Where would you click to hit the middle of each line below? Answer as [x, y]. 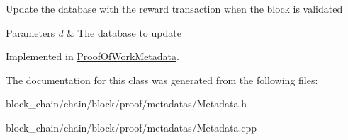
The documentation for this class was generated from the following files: [162, 80]
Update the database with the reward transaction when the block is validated [174, 8]
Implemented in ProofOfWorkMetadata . [92, 56]
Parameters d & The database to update [94, 32]
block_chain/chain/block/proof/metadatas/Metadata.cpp [131, 127]
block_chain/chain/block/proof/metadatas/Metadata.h [127, 104]
